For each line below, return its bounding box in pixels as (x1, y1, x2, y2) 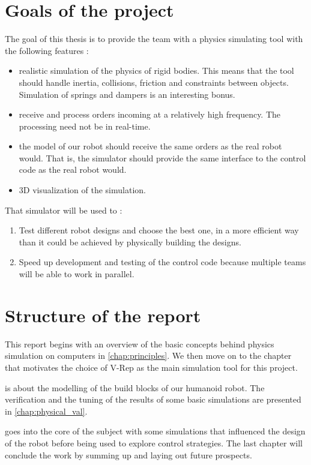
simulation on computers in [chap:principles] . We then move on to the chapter (5, 349, 292, 362)
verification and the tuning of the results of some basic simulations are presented (5, 393, 301, 406)
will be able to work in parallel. (19, 268, 134, 280)
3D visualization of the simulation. (19, 184, 146, 196)
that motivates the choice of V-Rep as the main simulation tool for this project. (5, 361, 298, 373)
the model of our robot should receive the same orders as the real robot (19, 140, 282, 152)
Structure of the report (5, 302, 201, 327)
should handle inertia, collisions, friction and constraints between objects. (19, 76, 289, 88)
